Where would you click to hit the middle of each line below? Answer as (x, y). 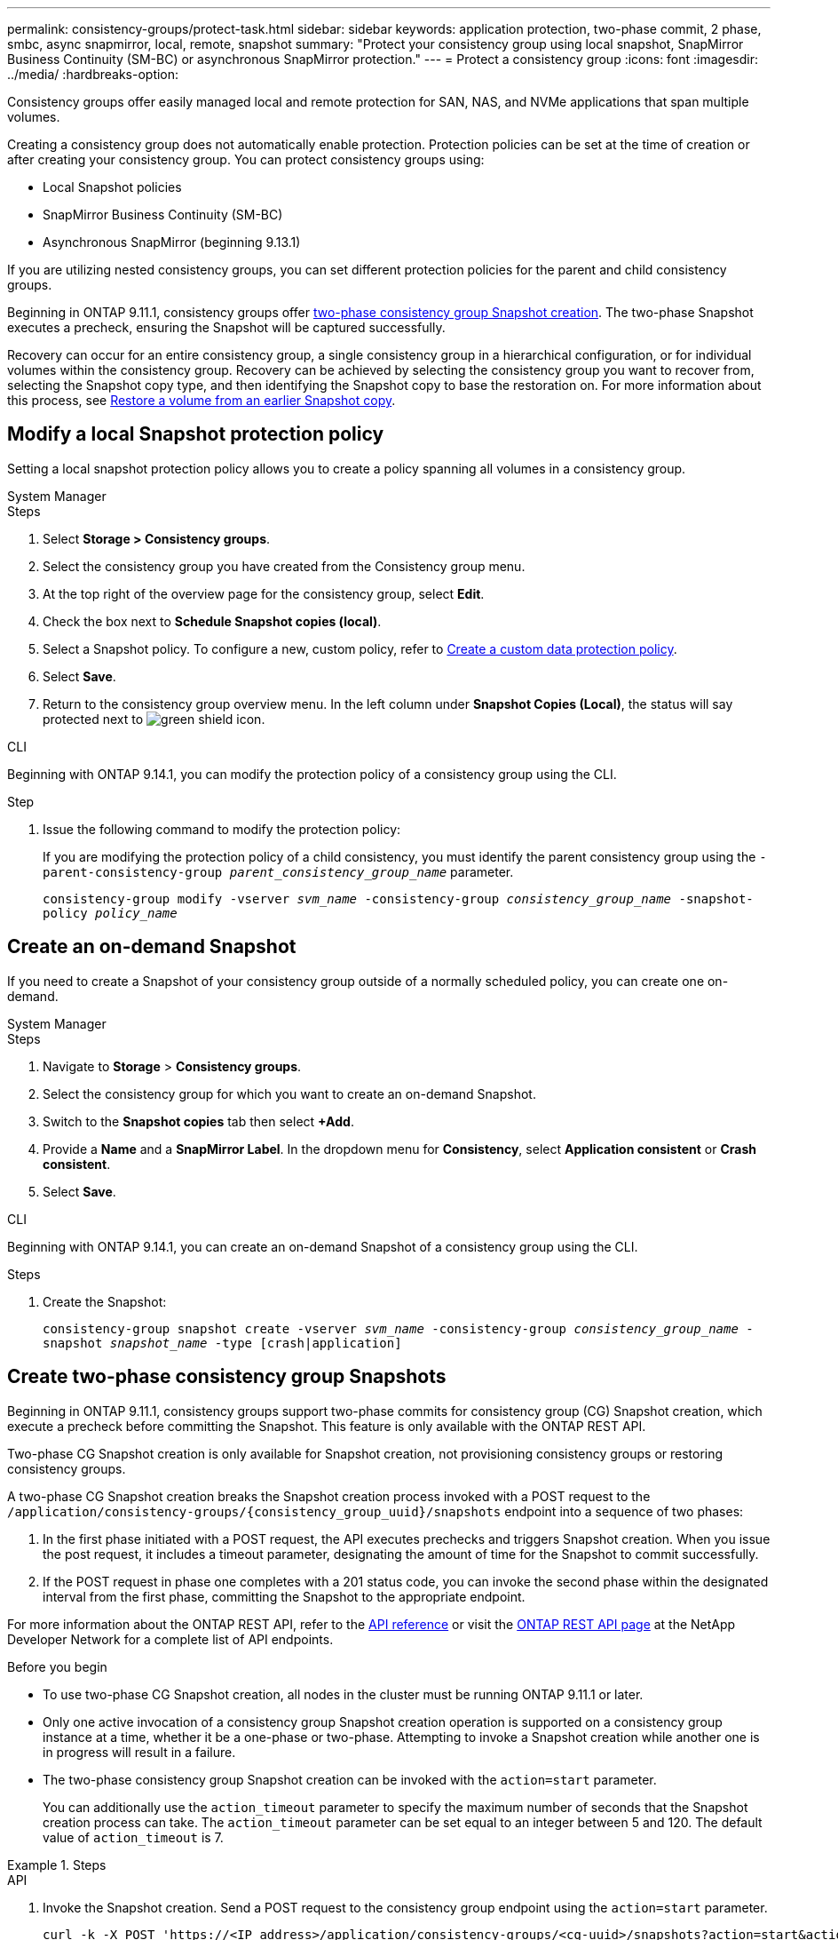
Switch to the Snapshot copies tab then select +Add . (198, 1121)
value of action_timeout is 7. (133, 1837)
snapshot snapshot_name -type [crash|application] (222, 1343)
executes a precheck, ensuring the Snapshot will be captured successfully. (226, 327)
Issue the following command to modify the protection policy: (222, 829)
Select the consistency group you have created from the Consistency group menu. (284, 566)
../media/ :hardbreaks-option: (93, 74)
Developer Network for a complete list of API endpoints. (170, 1639)
